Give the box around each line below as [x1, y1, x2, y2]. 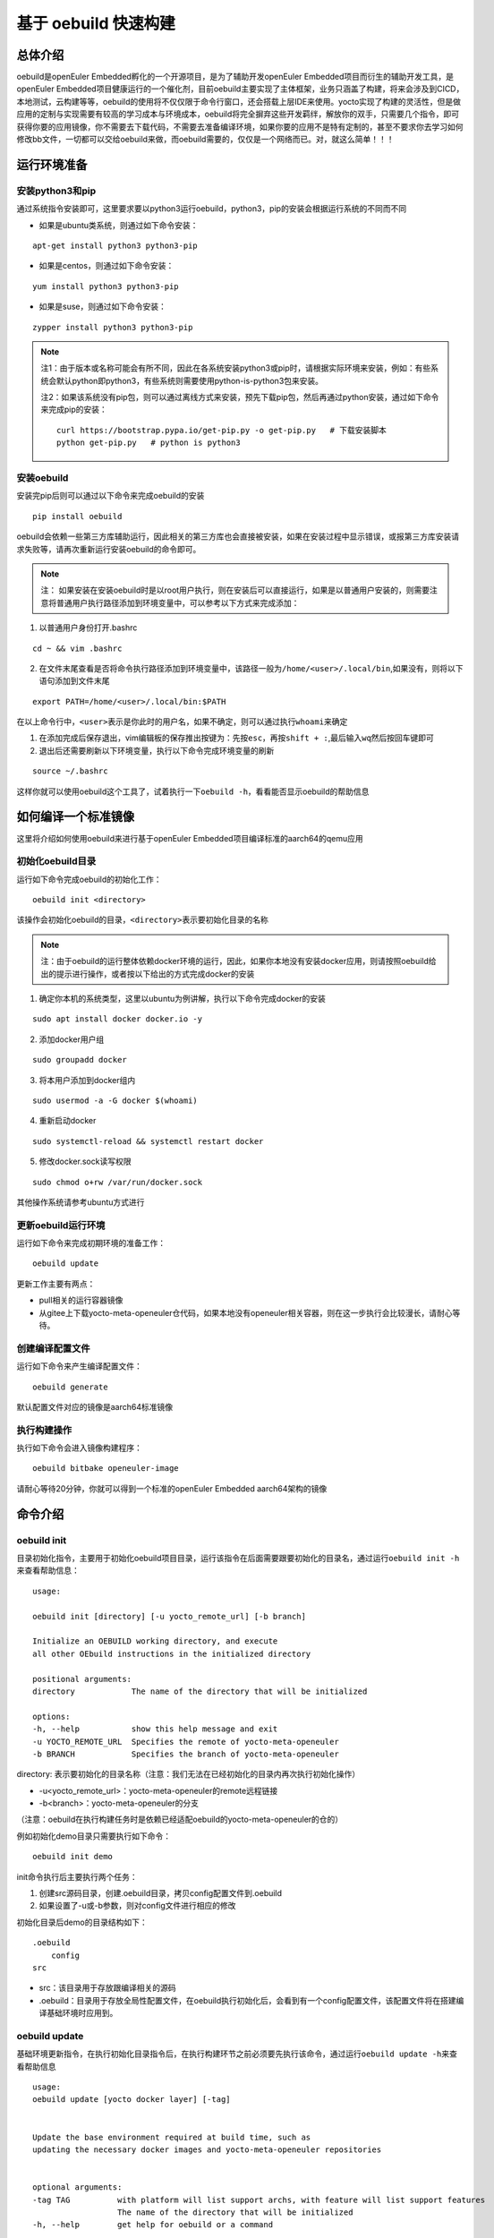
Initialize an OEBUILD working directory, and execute [32, 1636, 278, 1646]
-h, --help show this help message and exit [32, 1724, 278, 1734]
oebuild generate [32, 1381, 108, 1392]
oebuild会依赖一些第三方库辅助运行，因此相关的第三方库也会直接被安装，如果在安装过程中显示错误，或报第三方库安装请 [16, 531, 460, 542]
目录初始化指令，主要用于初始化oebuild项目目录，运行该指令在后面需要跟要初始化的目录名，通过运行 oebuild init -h [16, 1553, 460, 1564]
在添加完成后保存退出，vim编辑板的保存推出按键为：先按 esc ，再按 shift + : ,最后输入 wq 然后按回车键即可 [38, 732, 434, 743]
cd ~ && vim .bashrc [32, 643, 123, 653]
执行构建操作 [16, 1423, 72, 1436]
